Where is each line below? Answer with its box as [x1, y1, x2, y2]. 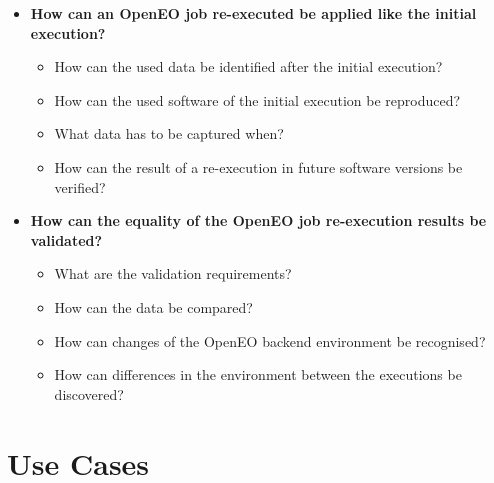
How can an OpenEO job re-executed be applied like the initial [30, 3, 477, 23]
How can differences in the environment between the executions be [54, 364, 462, 385]
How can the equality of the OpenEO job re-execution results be [30, 210, 487, 231]
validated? [30, 229, 103, 250]
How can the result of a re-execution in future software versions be [54, 156, 463, 177]
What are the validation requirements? [54, 263, 292, 284]
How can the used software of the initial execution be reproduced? [54, 89, 461, 110]
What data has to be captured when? [54, 123, 284, 144]
